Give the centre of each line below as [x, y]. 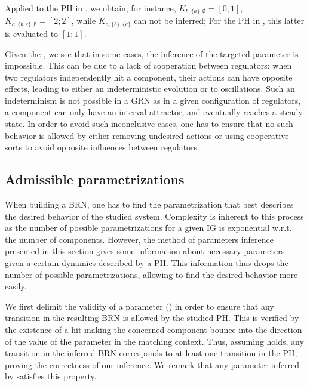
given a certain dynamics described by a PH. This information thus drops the [147, 263]
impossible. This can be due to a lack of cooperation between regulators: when [148, 65]
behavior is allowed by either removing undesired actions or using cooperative [147, 135]
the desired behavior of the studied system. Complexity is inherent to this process [154, 216]
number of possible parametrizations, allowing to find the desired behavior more [151, 274]
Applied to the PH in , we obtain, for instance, [90, 8]
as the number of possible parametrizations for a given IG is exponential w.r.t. [148, 228]
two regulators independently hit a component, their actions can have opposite [149, 77]
